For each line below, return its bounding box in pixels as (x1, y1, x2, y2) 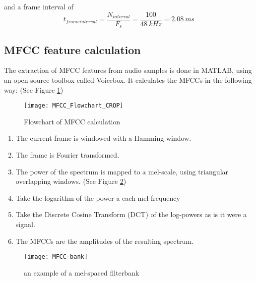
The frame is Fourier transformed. (15, 149, 120, 160)
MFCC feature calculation (4, 42, 141, 57)
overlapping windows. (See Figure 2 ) (15, 176, 127, 186)
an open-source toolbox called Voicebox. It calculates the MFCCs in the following (4, 74, 252, 85)
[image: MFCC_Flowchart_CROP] (24, 102, 124, 110)
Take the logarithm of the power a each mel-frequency (15, 192, 180, 203)
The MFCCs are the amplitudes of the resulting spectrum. (15, 235, 193, 246)
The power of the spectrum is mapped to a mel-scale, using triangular (15, 166, 229, 176)
